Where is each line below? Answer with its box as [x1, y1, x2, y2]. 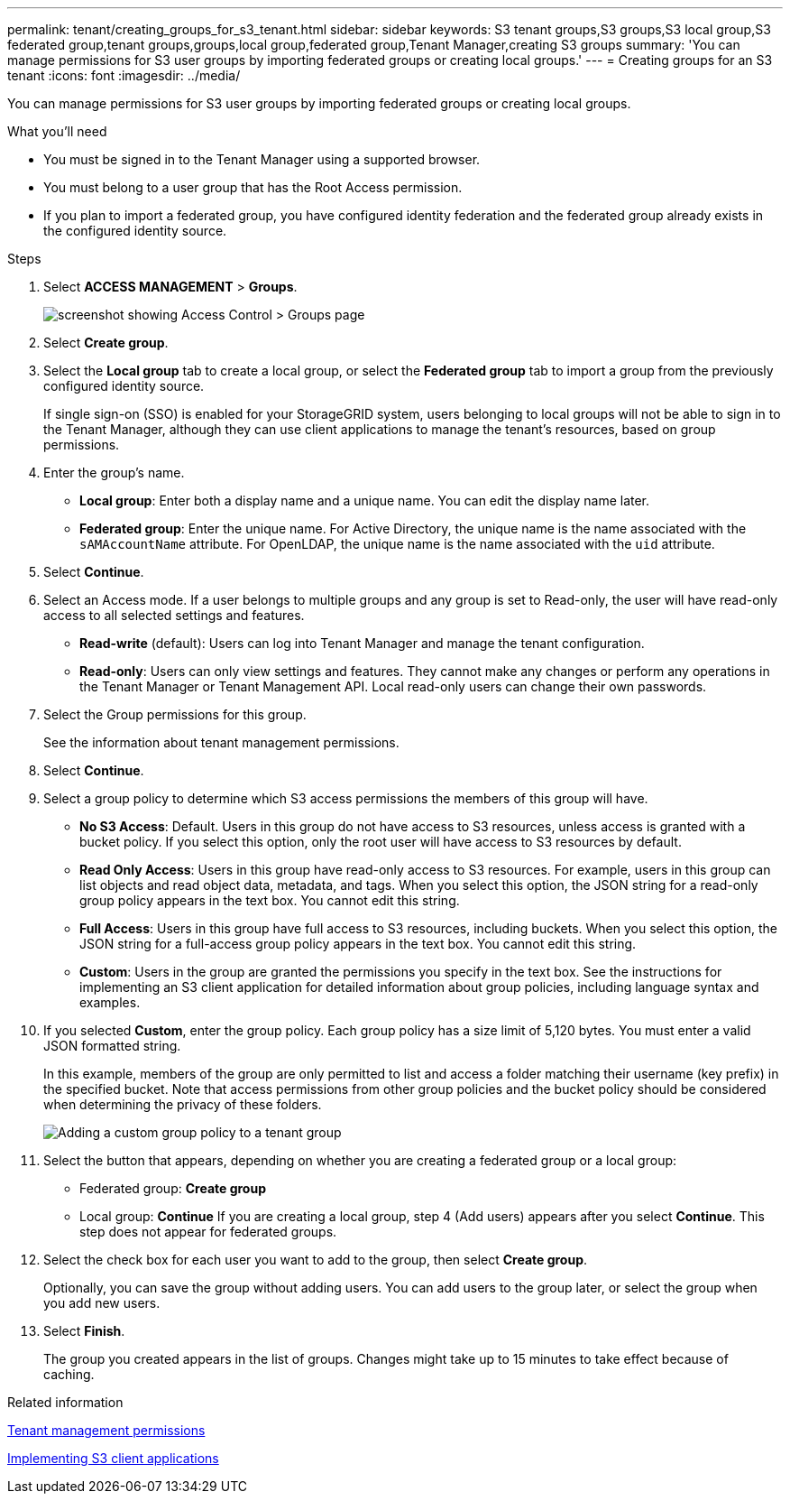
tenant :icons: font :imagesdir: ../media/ [7, 68, 241, 83]
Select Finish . [43, 1323, 125, 1339]
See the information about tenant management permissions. [43, 735, 400, 750]
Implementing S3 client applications [7, 1450, 219, 1466]
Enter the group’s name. [43, 465, 185, 480]
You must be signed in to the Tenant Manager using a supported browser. [43, 152, 481, 167]
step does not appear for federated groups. [79, 1224, 337, 1239]
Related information [7, 1394, 124, 1410]
